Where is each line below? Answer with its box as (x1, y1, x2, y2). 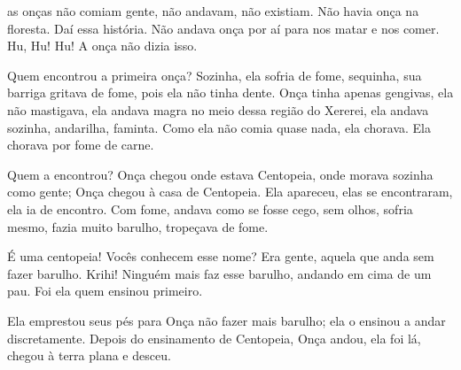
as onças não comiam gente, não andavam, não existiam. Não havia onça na (7, 2, 419, 19)
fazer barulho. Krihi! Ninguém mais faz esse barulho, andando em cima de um (7, 264, 432, 282)
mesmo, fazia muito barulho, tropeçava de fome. (7, 217, 269, 235)
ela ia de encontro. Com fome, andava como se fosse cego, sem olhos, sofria (7, 199, 413, 218)
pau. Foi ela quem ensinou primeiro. (7, 281, 203, 300)
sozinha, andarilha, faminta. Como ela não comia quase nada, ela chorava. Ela (7, 118, 431, 136)
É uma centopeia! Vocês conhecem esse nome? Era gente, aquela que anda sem (7, 247, 434, 266)
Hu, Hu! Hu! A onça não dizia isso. (7, 36, 198, 55)
